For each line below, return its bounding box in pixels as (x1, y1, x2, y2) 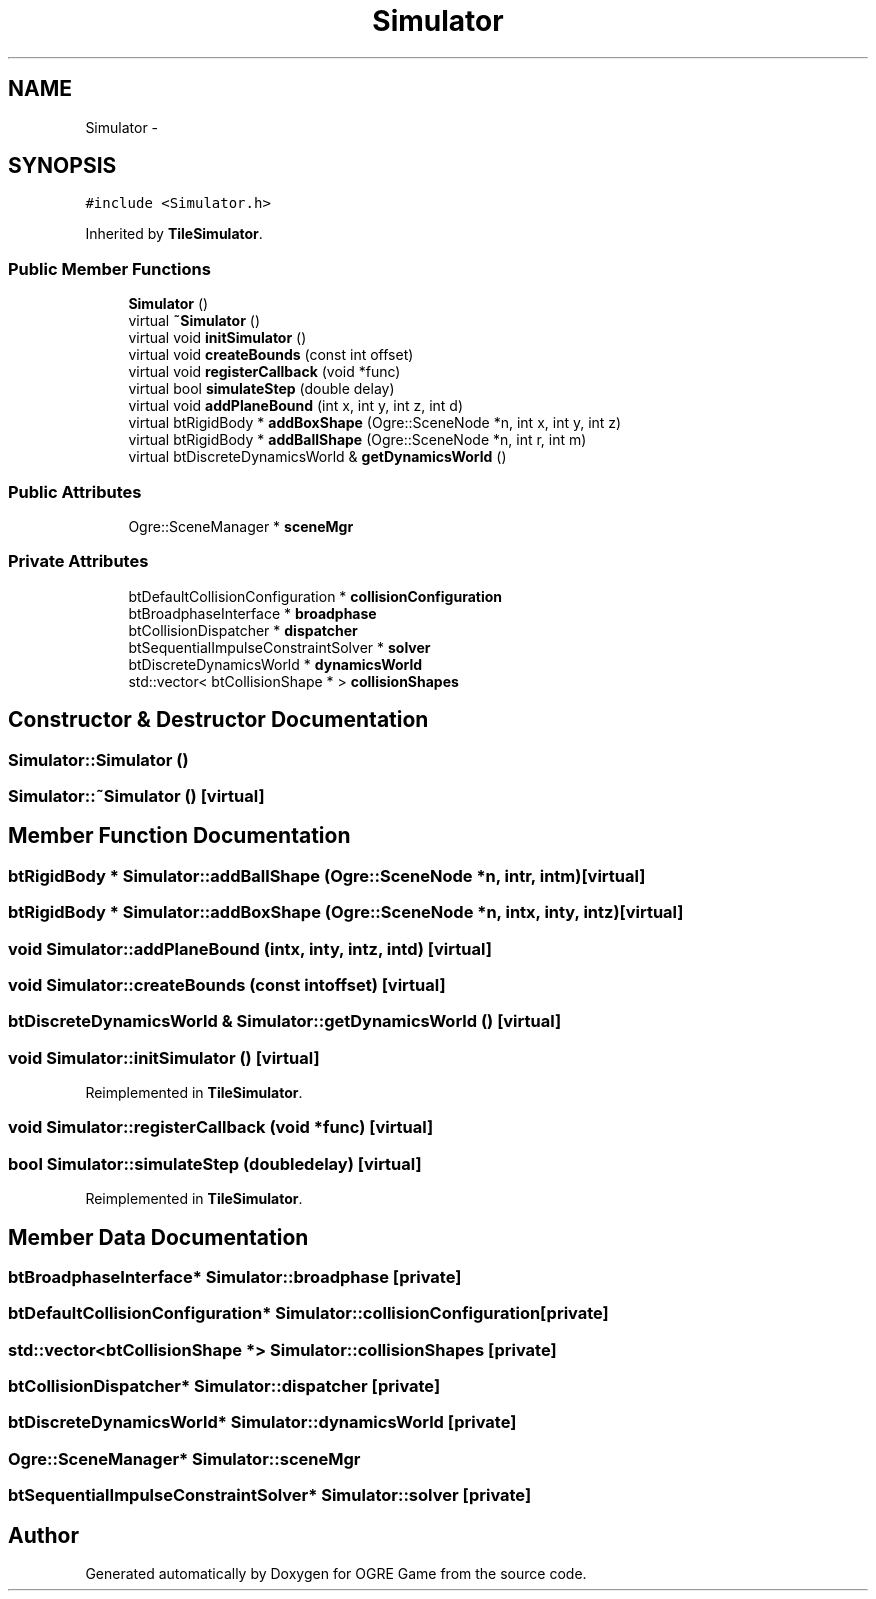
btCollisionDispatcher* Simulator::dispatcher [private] (8, 1376, 441, 1397)
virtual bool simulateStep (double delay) (128, 380, 395, 398)
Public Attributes (8, 481, 142, 502)
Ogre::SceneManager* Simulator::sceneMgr (8, 1448, 361, 1469)
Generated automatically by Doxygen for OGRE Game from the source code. (85, 1565, 587, 1583)
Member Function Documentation (8, 823, 351, 849)
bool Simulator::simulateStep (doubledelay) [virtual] (8, 1153, 422, 1174)
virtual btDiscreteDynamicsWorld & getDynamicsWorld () (128, 448, 507, 466)
